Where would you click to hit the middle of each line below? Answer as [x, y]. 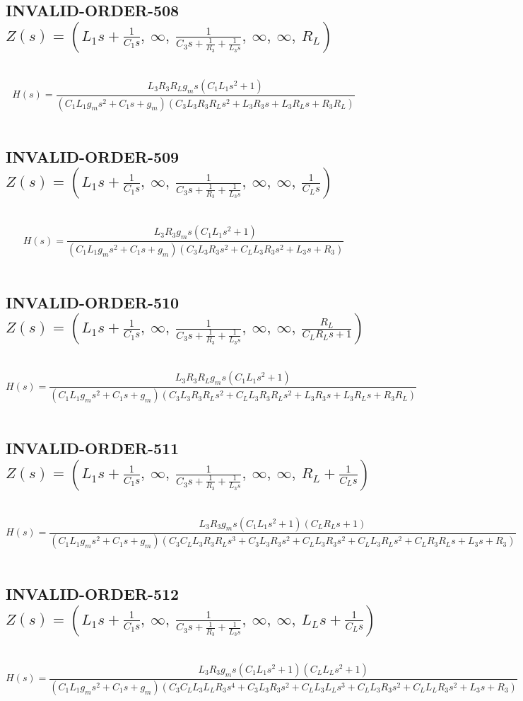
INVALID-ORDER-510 [93, 302]
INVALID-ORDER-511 [93, 448]
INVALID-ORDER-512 [93, 594]
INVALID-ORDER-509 [93, 156]
